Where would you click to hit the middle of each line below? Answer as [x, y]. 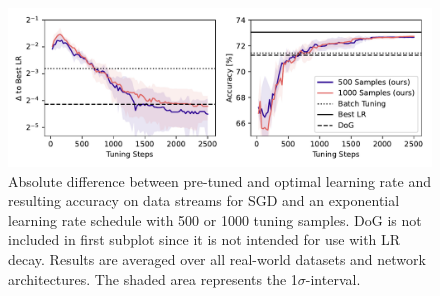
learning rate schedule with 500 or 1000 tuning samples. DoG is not [215, 219]
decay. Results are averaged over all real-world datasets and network [217, 258]
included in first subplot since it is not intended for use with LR [204, 239]
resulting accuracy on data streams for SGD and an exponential [204, 200]
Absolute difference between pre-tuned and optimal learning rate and [219, 180]
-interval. [333, 278]
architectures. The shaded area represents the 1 [153, 278]
